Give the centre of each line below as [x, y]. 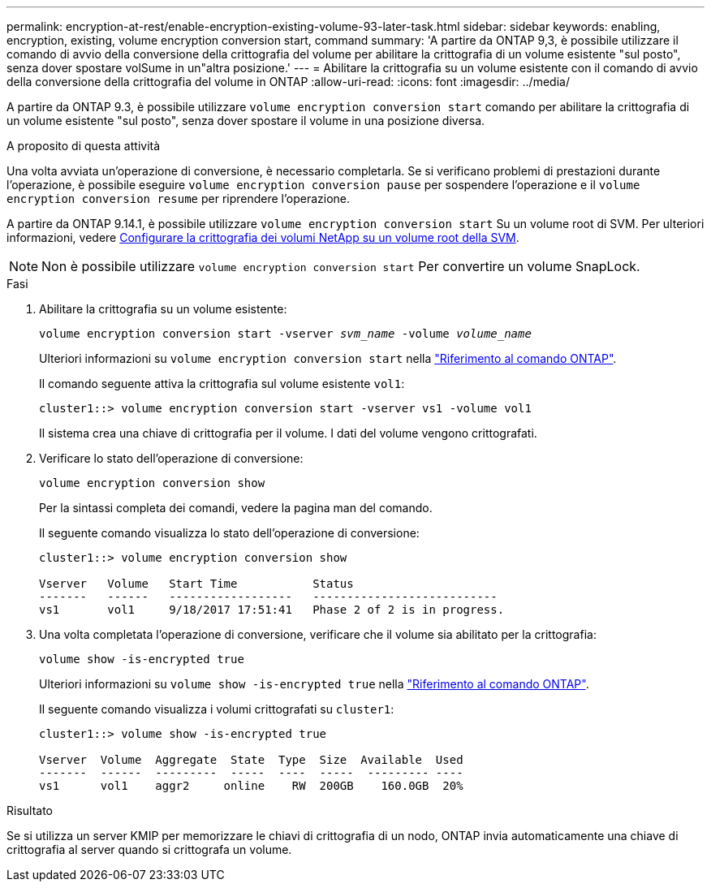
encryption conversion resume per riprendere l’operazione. [179, 198]
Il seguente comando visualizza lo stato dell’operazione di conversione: [229, 533]
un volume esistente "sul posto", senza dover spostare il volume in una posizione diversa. [246, 121]
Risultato [30, 810]
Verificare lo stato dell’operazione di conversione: [171, 458]
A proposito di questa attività [84, 146]
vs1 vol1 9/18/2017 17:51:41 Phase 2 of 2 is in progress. [272, 610]
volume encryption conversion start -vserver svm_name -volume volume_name [285, 334]
